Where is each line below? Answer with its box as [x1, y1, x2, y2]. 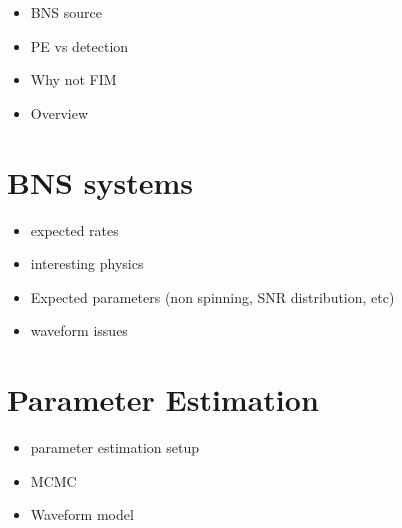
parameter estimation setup [30, 437, 200, 457]
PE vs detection [30, 35, 129, 56]
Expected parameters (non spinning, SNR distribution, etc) [30, 286, 395, 307]
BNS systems [7, 161, 193, 202]
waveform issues [30, 320, 128, 341]
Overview [30, 102, 89, 123]
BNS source [30, 2, 102, 22]
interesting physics [30, 253, 144, 274]
